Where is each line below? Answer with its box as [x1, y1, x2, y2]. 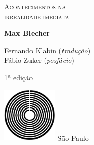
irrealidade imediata [4, 11, 69, 21]
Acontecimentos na [4, 1, 66, 11]
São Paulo [57, 132, 89, 143]
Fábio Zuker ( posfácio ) [4, 55, 74, 65]
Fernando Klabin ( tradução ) [4, 45, 91, 55]
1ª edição [4, 71, 33, 82]
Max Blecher [4, 28, 50, 39]
